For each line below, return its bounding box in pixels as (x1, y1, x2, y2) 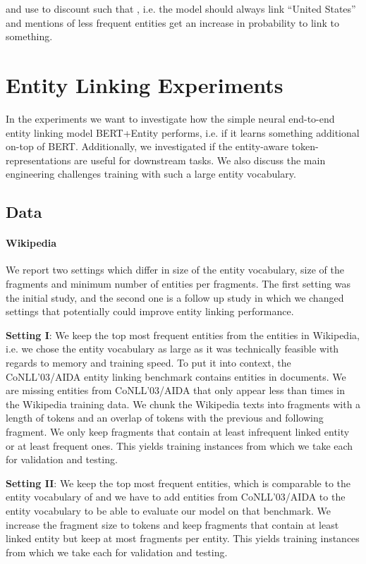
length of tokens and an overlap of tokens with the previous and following (6, 410, 324, 425)
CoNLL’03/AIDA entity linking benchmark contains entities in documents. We (6, 369, 346, 384)
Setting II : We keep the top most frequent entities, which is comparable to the (6, 475, 350, 490)
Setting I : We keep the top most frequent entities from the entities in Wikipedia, (6, 327, 360, 342)
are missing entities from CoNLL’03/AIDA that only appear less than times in (6, 383, 346, 398)
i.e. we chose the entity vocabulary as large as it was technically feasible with (6, 341, 339, 356)
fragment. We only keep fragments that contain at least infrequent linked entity (6, 424, 350, 439)
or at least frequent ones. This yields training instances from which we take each (6, 438, 353, 453)
